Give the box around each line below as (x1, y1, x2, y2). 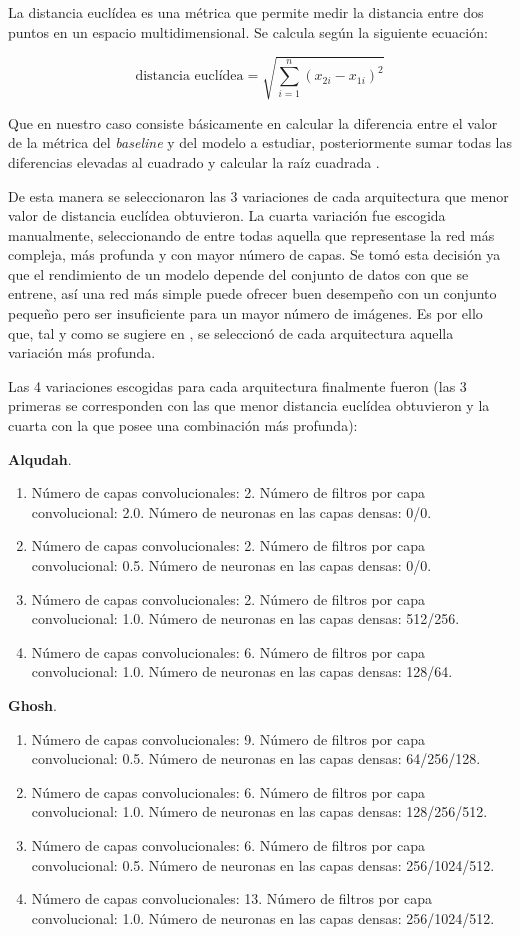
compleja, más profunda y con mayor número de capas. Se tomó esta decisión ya (8, 244, 501, 265)
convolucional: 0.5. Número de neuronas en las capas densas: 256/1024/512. (31, 854, 495, 875)
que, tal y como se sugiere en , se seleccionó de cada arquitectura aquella (8, 322, 454, 343)
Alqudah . (8, 448, 72, 469)
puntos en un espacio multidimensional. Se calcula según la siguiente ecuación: (8, 21, 488, 42)
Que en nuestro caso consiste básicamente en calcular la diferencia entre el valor (8, 112, 498, 133)
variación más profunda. (8, 342, 156, 363)
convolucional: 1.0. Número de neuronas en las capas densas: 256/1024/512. (31, 907, 495, 928)
